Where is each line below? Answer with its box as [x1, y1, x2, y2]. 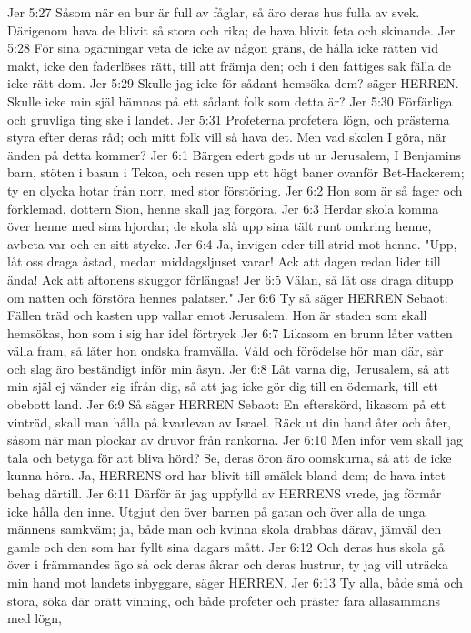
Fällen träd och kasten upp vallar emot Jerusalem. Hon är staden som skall [7, 306, 427, 325]
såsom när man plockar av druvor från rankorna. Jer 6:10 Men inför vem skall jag [7, 430, 463, 449]
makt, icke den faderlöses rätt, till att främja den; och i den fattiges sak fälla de [7, 55, 452, 75]
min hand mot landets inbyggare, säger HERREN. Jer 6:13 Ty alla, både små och [7, 573, 464, 591]
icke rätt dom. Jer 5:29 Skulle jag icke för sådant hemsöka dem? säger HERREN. [7, 74, 459, 93]
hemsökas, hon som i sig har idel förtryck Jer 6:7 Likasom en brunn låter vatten [7, 323, 453, 342]
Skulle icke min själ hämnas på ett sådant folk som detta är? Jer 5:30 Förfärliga [7, 91, 453, 110]
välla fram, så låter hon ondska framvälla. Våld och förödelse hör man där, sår [7, 341, 444, 360]
